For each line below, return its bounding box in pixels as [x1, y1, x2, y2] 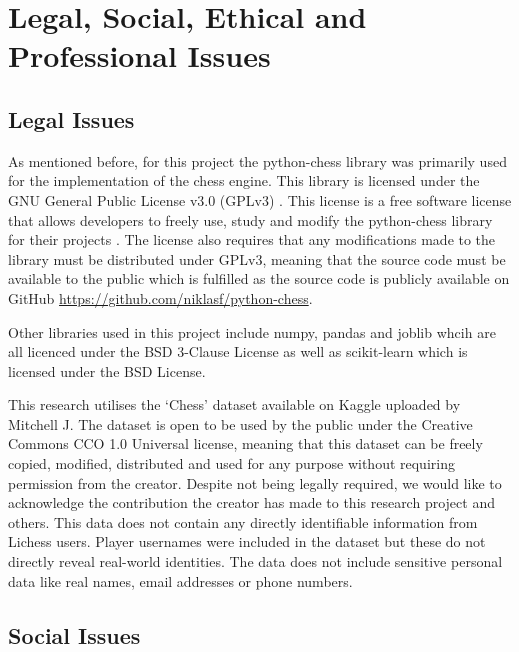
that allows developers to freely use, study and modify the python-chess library [8, 209, 493, 230]
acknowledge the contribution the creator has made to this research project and [8, 492, 495, 513]
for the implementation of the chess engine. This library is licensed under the [8, 170, 480, 191]
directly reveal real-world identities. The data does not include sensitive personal [8, 551, 503, 572]
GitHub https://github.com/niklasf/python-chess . [8, 287, 313, 308]
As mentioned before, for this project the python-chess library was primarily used [8, 150, 507, 171]
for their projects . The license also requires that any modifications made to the [8, 229, 496, 250]
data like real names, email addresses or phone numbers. [8, 570, 353, 591]
